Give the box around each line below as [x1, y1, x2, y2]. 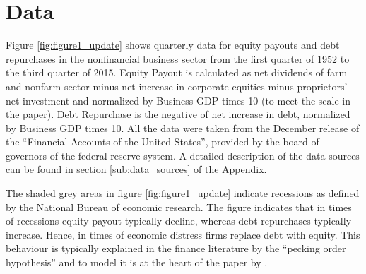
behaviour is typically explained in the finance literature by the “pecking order [6, 241, 346, 256]
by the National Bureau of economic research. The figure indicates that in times [6, 199, 352, 214]
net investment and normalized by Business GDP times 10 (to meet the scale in [6, 93, 350, 107]
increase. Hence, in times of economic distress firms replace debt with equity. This [6, 227, 360, 242]
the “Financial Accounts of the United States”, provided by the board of [6, 134, 319, 149]
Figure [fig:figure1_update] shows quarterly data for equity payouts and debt [6, 37, 340, 52]
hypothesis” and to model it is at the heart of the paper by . [6, 255, 268, 270]
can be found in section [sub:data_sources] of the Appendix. [6, 162, 267, 177]
